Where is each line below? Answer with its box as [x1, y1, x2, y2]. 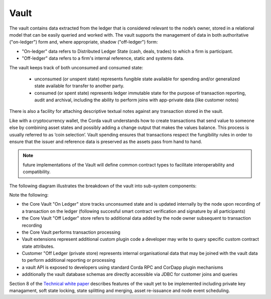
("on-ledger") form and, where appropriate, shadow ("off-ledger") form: [9, 39, 158, 45]
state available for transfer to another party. [34, 83, 125, 89]
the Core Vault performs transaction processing [22, 229, 120, 235]
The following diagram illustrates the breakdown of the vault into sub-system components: [9, 183, 197, 189]
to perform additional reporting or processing [22, 257, 115, 263]
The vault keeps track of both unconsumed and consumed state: [9, 64, 143, 70]
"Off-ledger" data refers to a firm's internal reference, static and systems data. [22, 55, 184, 61]
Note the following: [9, 192, 49, 198]
